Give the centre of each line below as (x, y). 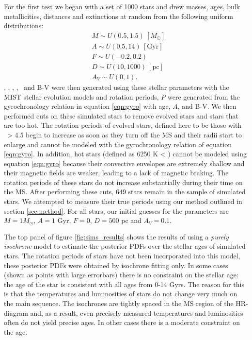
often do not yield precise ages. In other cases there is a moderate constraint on (122, 322)
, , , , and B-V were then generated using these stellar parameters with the (117, 87)
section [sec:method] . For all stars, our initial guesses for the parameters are (116, 211)
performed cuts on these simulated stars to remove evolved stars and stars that (121, 115)
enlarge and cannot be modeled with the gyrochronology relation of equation (118, 144)
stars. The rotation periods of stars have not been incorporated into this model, (122, 256)
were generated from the (204, 96)
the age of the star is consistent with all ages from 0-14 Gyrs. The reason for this (124, 284)
